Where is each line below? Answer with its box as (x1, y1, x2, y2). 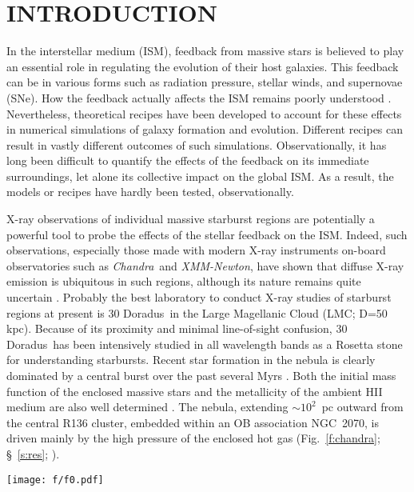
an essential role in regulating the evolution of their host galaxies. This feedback (6, 58, 399, 74)
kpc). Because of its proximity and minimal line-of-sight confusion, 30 (6, 320, 348, 337)
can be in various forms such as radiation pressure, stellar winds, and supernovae (6, 74, 403, 90)
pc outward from (321, 398, 404, 415)
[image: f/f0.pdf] (6, 474, 104, 486)
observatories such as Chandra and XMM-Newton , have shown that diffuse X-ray (6, 257, 404, 274)
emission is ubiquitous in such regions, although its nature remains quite (6, 273, 361, 290)
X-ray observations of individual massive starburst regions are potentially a (6, 210, 375, 227)
